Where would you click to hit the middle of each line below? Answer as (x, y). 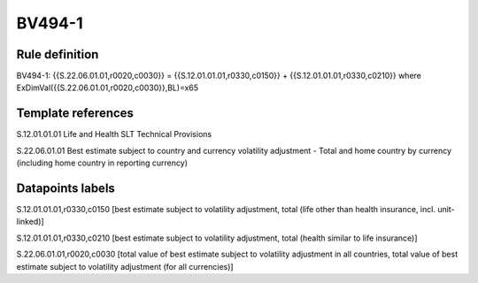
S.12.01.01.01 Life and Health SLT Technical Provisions (114, 134)
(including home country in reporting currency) (102, 163)
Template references (75, 114)
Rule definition (58, 54)
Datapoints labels (66, 188)
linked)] (30, 222)
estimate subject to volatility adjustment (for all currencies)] (125, 266)
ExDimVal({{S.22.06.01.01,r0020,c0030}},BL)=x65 (108, 88)
